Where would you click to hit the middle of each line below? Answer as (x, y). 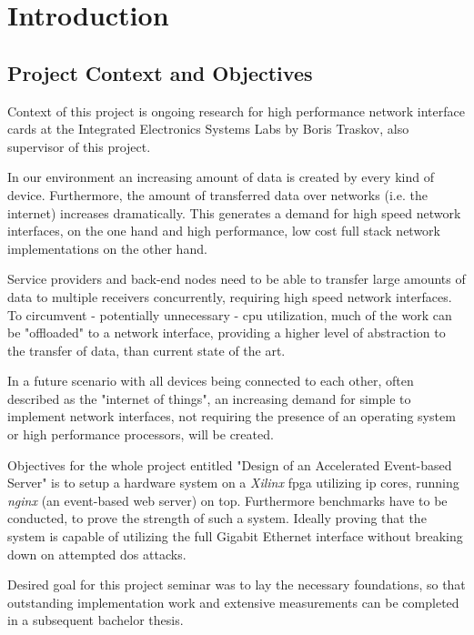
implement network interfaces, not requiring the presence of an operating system (232, 416)
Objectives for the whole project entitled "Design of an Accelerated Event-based (230, 464)
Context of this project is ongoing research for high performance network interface (236, 111)
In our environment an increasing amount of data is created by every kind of (221, 177)
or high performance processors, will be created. (141, 434)
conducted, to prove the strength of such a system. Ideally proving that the (217, 518)
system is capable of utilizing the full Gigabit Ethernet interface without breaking (235, 536)
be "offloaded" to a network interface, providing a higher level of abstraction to (227, 333)
